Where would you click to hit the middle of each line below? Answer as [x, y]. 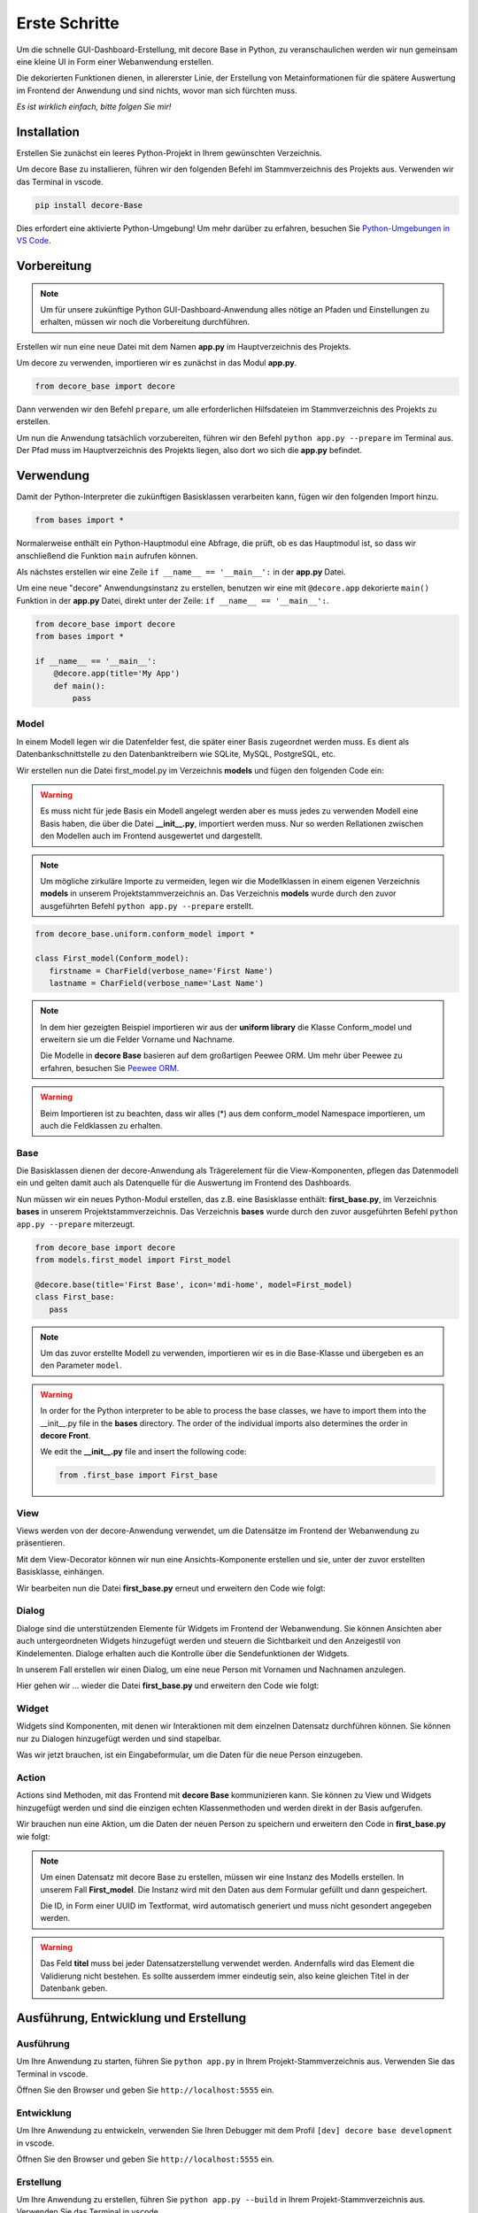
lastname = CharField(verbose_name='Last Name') [157, 983]
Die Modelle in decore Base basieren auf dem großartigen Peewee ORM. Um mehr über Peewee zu [221, 1056]
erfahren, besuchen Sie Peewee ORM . [110, 1068]
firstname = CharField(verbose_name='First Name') [161, 971]
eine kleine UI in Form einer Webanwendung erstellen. [115, 61]
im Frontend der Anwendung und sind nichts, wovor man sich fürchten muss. [157, 90]
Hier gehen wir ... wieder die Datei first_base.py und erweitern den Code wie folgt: [168, 1685]
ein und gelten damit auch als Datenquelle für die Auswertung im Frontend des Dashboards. [184, 1183]
